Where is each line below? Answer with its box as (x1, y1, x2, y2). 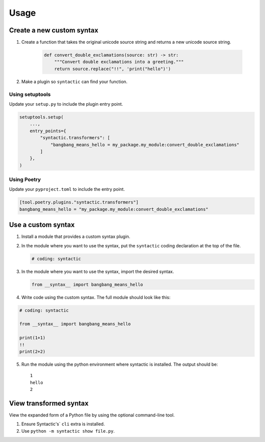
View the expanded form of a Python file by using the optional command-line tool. (9, 412, 175, 418)
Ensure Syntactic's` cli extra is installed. (21, 421, 105, 427)
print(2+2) (19, 349, 46, 354)
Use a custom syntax (9, 221, 75, 229)
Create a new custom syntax (9, 26, 99, 34)
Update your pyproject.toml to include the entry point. (9, 186, 125, 192)
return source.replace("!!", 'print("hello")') (54, 66, 171, 71)
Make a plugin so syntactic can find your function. (21, 79, 128, 85)
